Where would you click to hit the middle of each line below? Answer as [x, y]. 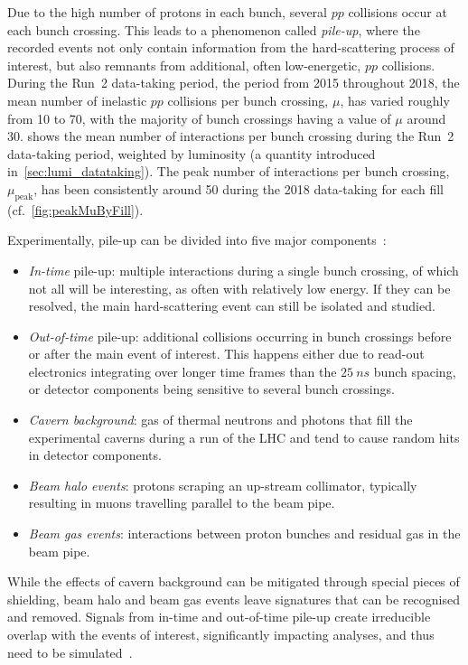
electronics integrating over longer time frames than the [183, 371]
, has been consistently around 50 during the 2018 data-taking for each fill [239, 188]
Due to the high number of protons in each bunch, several [167, 12]
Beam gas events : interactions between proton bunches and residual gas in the [244, 534]
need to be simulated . [70, 652]
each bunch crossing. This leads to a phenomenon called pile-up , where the [214, 29]
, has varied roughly [395, 100]
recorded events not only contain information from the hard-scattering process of [231, 47]
